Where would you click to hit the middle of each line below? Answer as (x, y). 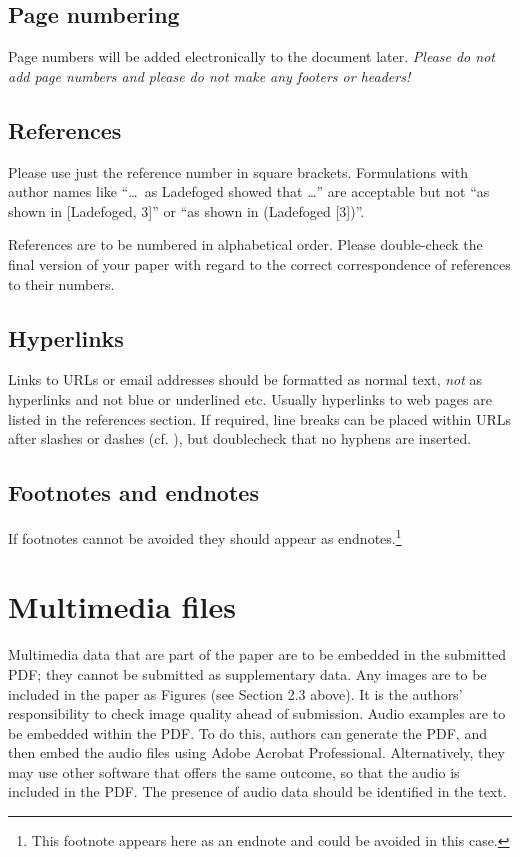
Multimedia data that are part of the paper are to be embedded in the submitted (257, 654)
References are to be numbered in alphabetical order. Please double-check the (245, 244)
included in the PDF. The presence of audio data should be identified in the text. (257, 791)
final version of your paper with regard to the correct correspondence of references (259, 263)
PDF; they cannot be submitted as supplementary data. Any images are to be (247, 673)
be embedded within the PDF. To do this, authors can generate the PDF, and (247, 732)
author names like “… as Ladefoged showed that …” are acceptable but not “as (249, 191)
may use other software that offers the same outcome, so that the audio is (234, 771)
